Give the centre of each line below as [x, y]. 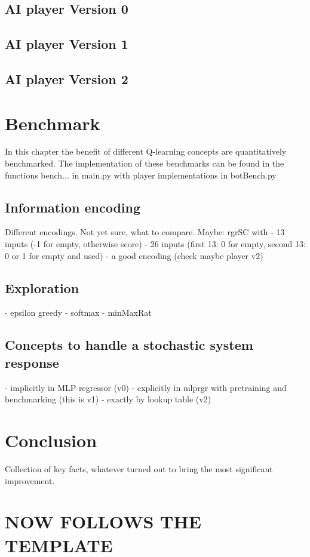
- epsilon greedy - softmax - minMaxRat [78, 313]
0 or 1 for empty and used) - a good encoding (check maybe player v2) [134, 255]
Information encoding [73, 207]
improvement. [30, 480]
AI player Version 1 [67, 44]
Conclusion [51, 440]
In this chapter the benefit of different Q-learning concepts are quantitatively [146, 151]
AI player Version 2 [67, 79]
